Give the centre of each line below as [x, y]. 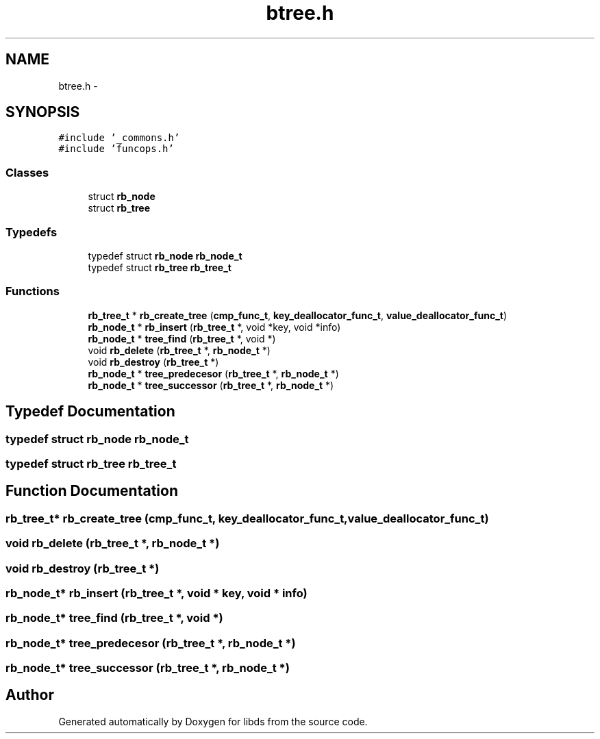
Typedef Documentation [90, 412]
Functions [33, 291]
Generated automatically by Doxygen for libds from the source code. [213, 721]
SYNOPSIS [43, 112]
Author [30, 695]
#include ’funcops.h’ [116, 149]
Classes [27, 172]
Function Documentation [92, 491]
